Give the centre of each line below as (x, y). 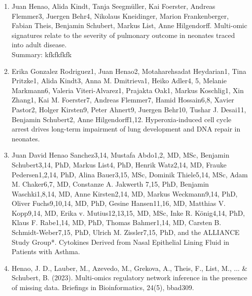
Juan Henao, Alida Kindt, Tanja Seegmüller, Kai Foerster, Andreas (113, 6)
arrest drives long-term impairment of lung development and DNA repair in (126, 129)
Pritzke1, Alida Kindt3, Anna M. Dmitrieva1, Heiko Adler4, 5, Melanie (119, 81)
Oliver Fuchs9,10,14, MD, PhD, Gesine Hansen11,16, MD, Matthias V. (119, 203)
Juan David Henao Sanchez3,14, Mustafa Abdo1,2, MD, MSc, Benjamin (120, 155)
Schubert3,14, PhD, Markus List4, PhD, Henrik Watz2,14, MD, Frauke (119, 164)
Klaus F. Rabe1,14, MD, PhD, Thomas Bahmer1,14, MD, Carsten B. (116, 222)
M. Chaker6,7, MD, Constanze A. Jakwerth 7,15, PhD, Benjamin (110, 184)
